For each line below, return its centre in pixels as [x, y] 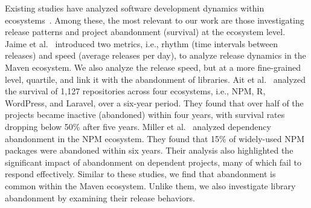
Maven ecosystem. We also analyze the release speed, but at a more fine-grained [153, 67]
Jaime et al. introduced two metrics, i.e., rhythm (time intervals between [141, 43]
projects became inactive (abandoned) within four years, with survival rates [145, 115]
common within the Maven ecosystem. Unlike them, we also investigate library [150, 185]
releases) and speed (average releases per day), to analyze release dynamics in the [155, 55]
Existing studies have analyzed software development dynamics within [135, 8]
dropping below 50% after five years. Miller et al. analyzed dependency [138, 126]
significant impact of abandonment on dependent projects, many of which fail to [153, 162]
